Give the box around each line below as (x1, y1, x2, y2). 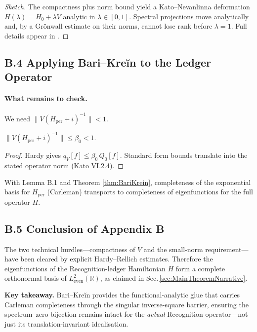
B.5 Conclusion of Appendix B (4, 221, 165, 236)
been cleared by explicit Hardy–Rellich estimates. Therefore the (20, 254, 213, 264)
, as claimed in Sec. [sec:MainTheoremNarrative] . (100, 273, 248, 283)
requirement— (205, 244, 249, 254)
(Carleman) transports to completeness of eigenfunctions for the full (47, 186, 253, 197)
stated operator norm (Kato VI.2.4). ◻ (4, 160, 124, 171)
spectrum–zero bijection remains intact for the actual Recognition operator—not (4, 309, 248, 319)
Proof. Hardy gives (4, 150, 61, 160)
